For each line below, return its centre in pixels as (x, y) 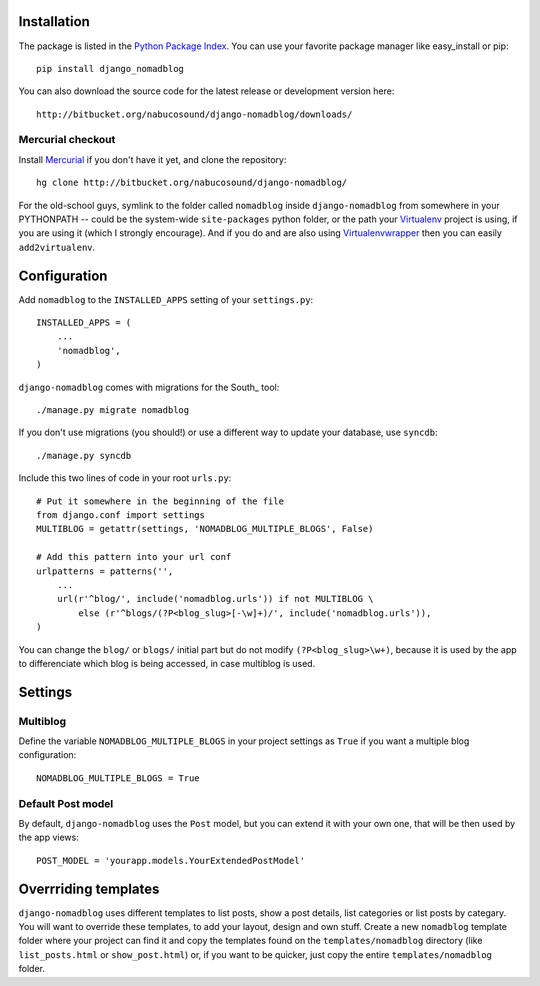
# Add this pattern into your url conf (134, 557)
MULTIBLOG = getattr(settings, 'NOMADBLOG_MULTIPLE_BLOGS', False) (205, 529)
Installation (54, 21)
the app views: (48, 837)
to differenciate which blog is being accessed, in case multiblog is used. (167, 663)
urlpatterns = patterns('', (105, 571)
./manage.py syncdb (84, 455)
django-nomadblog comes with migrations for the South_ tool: (149, 387)
